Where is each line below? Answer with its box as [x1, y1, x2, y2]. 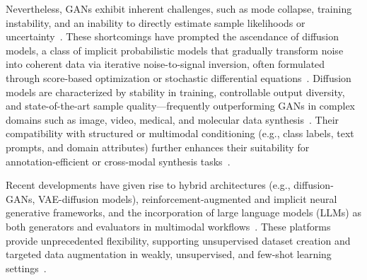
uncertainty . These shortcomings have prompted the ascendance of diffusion [6, 29, 339, 44]
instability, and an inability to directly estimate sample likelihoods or [6, 15, 305, 30]
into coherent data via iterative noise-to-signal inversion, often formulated [6, 57, 325, 71]
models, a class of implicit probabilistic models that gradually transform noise [6, 42, 344, 57]
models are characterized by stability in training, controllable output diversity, [6, 84, 345, 99]
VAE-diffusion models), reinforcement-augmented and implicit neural [38, 191, 337, 206]
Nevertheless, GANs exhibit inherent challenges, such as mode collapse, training [6, 1, 352, 16]
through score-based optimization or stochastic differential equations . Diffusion [6, 70, 351, 85]
